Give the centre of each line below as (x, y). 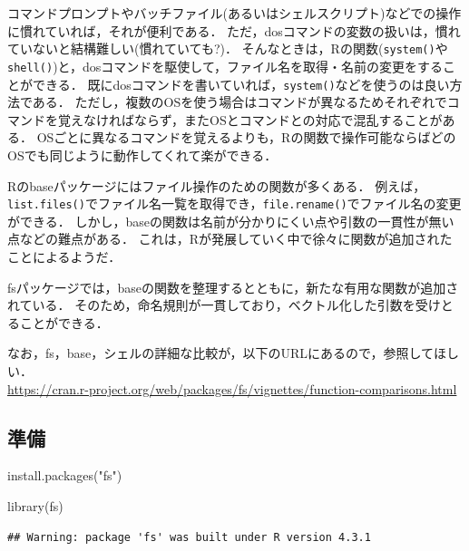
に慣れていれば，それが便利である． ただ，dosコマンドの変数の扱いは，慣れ (234, 30)
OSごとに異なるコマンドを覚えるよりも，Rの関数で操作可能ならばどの (246, 137)
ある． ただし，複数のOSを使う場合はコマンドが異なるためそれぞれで (239, 102)
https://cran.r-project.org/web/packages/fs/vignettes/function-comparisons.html (232, 388)
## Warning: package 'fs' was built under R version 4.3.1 (189, 537)
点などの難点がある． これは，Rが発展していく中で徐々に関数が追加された (230, 239)
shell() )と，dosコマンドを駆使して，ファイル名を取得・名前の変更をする (225, 66)
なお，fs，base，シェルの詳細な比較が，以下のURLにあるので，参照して (221, 353)
